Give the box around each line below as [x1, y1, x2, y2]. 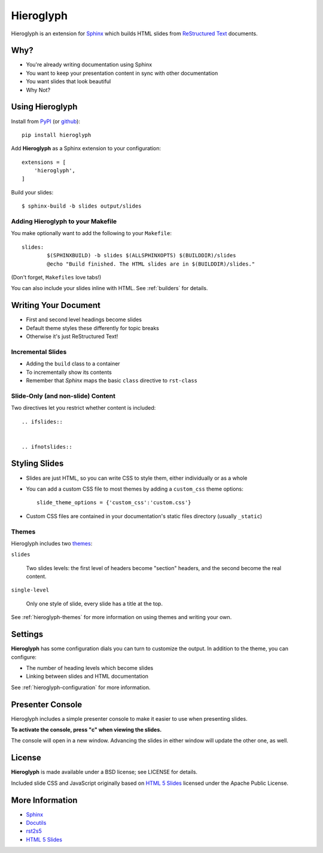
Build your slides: [11, 188, 54, 196]
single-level [11, 587, 50, 593]
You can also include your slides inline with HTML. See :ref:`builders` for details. [11, 285, 208, 292]
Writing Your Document [11, 300, 101, 310]
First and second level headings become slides [26, 316, 142, 323]
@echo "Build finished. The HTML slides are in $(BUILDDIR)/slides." [47, 260, 255, 267]
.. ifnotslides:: [22, 443, 72, 450]
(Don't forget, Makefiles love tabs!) [11, 273, 102, 281]
